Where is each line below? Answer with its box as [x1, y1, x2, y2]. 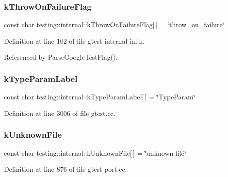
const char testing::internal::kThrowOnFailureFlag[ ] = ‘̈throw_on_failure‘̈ [4, 19, 225, 30]
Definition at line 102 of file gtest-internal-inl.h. [4, 35, 145, 46]
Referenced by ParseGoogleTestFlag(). [4, 52, 118, 62]
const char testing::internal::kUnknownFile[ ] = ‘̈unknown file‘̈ [4, 147, 186, 158]
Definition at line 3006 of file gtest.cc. [4, 108, 115, 118]
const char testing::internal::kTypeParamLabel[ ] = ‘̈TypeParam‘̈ [4, 92, 195, 102]
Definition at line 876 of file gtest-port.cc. [4, 164, 127, 174]
